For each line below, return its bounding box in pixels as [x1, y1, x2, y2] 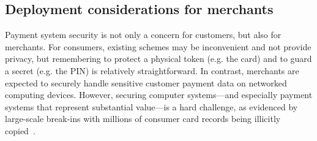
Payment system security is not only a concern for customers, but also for [5, 28, 282, 41]
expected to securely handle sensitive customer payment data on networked [5, 76, 287, 89]
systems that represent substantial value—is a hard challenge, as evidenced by [5, 100, 298, 113]
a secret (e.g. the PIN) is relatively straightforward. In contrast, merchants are [5, 64, 299, 77]
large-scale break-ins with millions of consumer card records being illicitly [5, 112, 281, 125]
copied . [5, 124, 35, 137]
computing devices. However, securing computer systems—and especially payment [5, 88, 313, 101]
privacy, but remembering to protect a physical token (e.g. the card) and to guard [5, 52, 312, 65]
